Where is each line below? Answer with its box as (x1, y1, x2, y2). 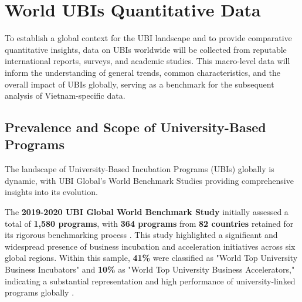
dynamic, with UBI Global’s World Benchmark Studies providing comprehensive (5, 174, 294, 186)
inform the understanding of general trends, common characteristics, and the (5, 66, 280, 78)
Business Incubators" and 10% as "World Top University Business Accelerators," (5, 263, 295, 276)
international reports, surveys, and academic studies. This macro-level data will (5, 55, 290, 67)
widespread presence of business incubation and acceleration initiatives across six (5, 240, 296, 252)
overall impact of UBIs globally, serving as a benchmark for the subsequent (5, 78, 274, 90)
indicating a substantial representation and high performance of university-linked (5, 274, 296, 287)
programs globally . (5, 286, 74, 298)
